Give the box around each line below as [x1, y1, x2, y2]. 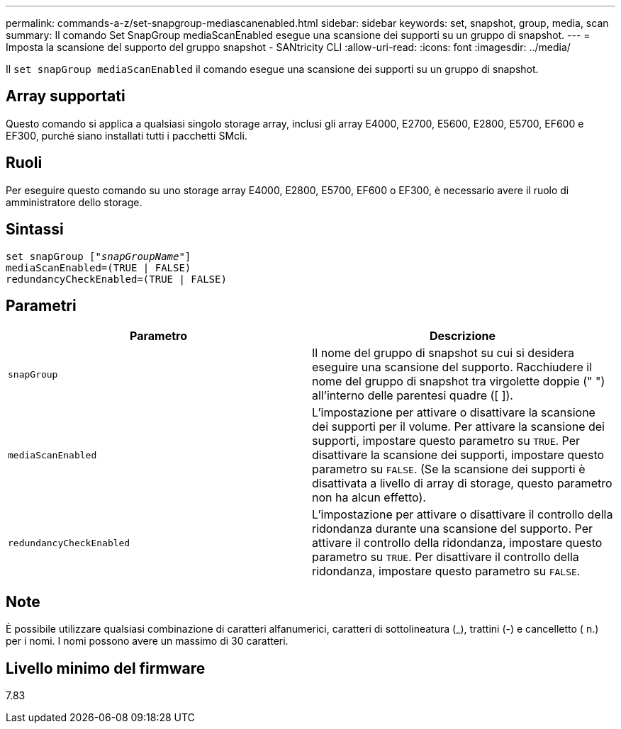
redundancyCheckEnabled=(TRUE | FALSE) [6, 273, 227, 285]
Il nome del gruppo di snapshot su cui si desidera [312, 346, 574, 361]
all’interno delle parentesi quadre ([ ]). [312, 388, 513, 403]
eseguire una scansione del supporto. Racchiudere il [312, 360, 592, 375]
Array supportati [6, 87, 125, 106]
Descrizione [429, 329, 496, 344]
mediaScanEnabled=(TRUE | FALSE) [6, 261, 191, 273]
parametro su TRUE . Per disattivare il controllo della [312, 550, 579, 565]
